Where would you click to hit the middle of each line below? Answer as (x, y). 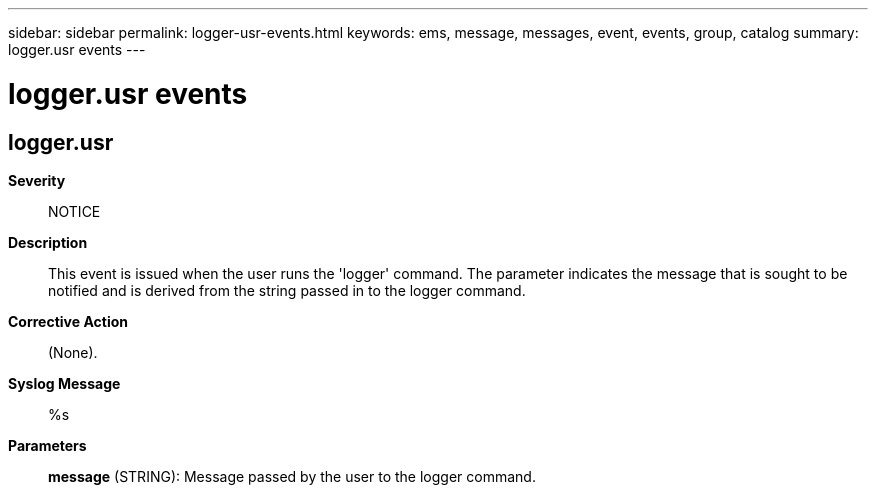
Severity (37, 180)
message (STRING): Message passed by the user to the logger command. (292, 476)
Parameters (47, 445)
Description (48, 242)
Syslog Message (64, 383)
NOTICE (74, 211)
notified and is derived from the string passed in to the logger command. (287, 290)
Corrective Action (68, 321)
